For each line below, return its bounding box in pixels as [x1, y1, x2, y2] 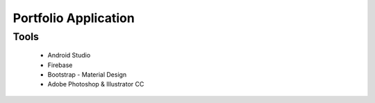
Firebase [47, 61, 73, 69]
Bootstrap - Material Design [47, 70, 127, 79]
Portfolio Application [12, 10, 135, 26]
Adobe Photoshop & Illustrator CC [47, 80, 144, 88]
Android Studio [47, 51, 91, 59]
